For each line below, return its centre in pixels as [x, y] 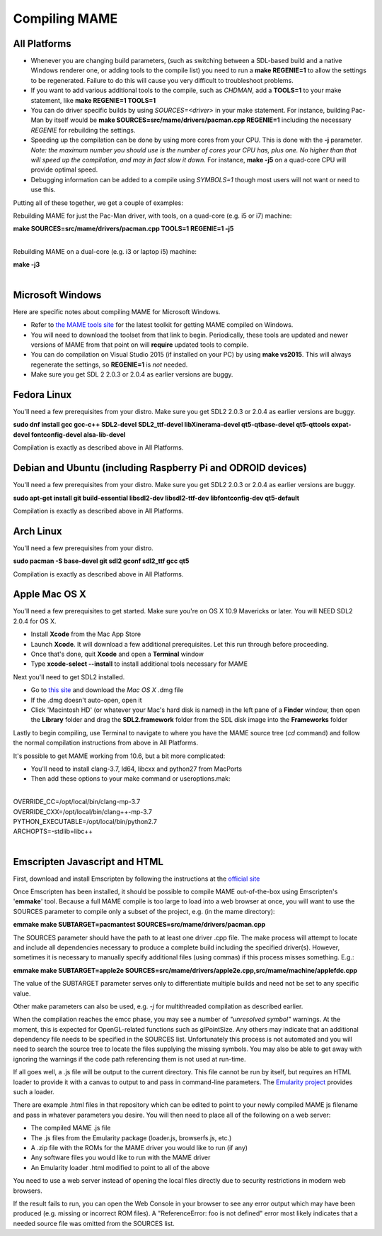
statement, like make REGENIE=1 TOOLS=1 [93, 100]
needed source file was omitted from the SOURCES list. [94, 1223]
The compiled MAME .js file [71, 1128]
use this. [43, 190]
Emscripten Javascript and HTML [88, 862]
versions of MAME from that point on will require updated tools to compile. [140, 345]
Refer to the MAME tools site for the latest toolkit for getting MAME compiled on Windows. [162, 325]
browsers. [28, 1191]
